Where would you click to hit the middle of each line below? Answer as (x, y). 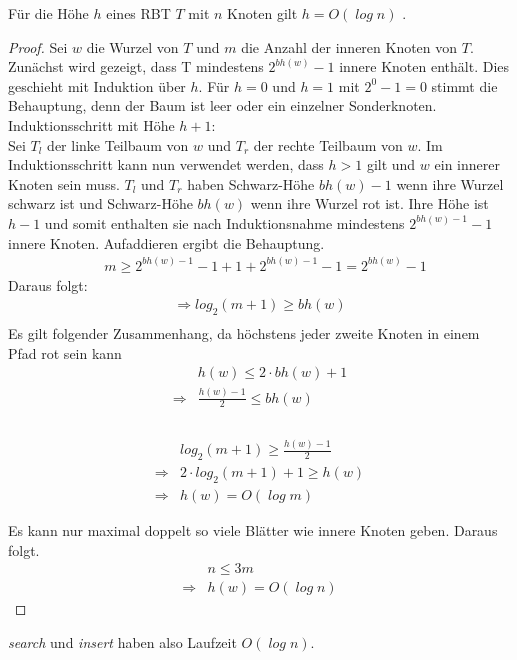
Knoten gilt (262, 13)
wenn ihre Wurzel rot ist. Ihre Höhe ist (369, 203)
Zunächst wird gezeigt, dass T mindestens (136, 66)
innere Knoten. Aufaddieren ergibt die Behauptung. (166, 242)
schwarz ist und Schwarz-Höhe (100, 203)
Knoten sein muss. (64, 183)
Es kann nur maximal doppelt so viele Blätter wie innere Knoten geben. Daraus (253, 530)
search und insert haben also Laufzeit (122, 641)
